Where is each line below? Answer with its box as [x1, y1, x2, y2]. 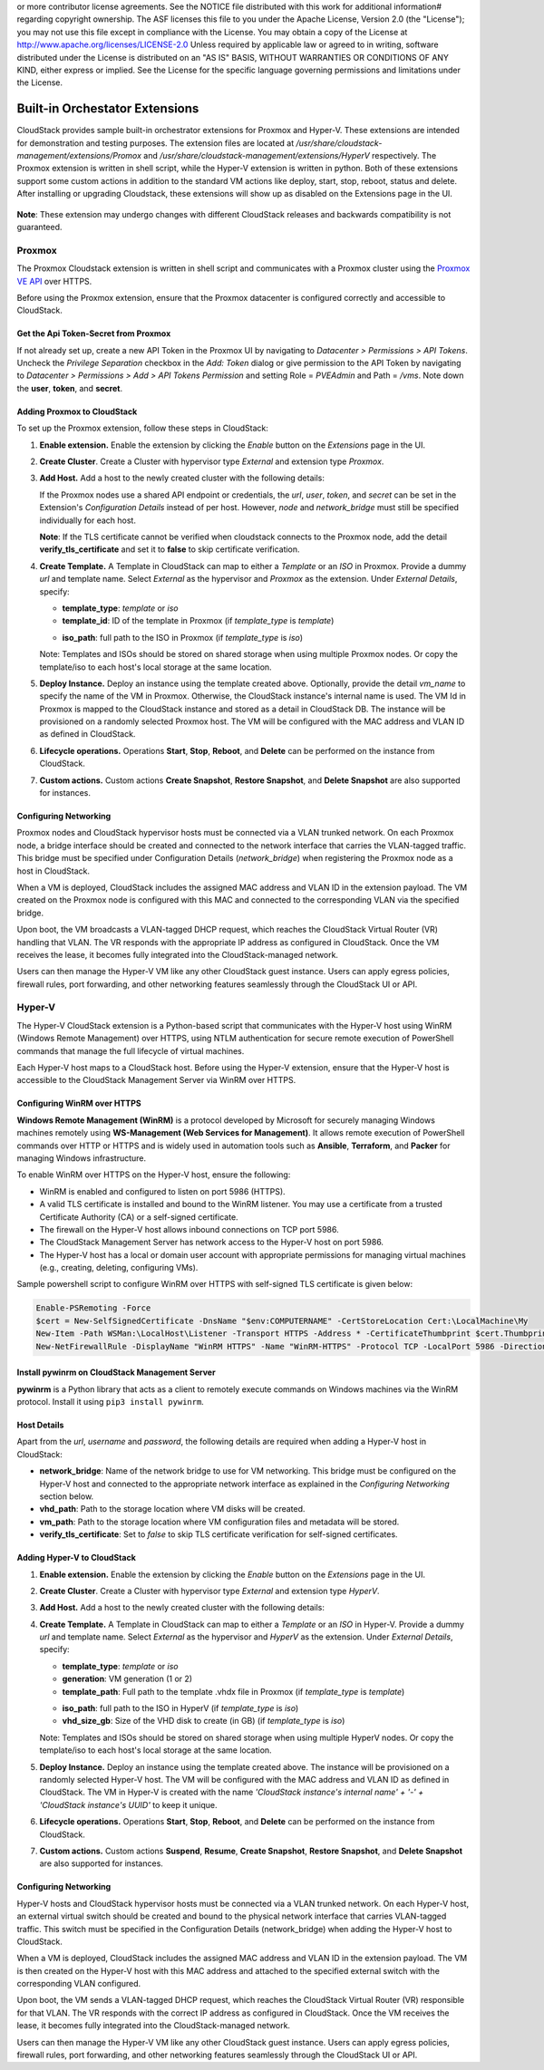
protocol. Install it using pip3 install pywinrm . [16, 1397, 204, 1407]
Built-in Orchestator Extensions [16, 101, 199, 117]
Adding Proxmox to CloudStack [16, 406, 138, 417]
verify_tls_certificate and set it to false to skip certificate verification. [39, 544, 300, 555]
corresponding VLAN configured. [16, 1978, 141, 1989]
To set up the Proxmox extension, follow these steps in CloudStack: [16, 422, 269, 434]
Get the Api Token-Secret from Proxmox [16, 328, 171, 339]
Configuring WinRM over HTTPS [16, 1098, 141, 1109]
